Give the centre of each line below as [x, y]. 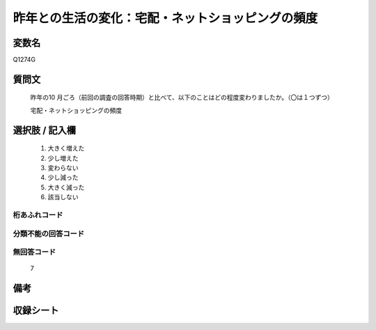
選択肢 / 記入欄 [45, 130]
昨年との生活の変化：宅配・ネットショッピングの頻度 [165, 18]
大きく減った [66, 187]
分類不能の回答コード [49, 233]
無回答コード [34, 252]
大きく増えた [66, 148]
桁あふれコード [38, 214]
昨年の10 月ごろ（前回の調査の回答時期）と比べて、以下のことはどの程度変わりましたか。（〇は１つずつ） [182, 97]
